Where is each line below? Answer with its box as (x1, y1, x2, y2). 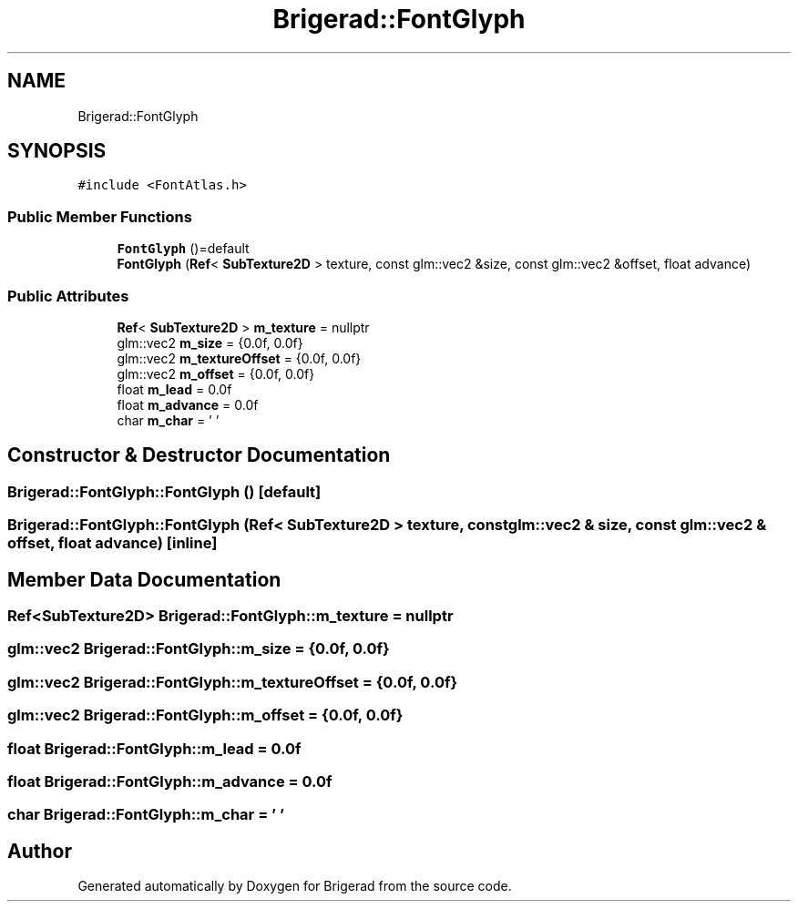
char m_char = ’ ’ (117, 412, 220, 428)
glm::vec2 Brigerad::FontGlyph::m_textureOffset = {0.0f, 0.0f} (7, 672, 458, 691)
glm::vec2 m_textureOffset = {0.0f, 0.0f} (117, 350, 362, 366)
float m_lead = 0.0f (117, 381, 232, 397)
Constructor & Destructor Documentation (7, 444, 391, 467)
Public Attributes (7, 286, 129, 305)
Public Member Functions (7, 207, 192, 226)
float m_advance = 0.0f (117, 396, 259, 413)
